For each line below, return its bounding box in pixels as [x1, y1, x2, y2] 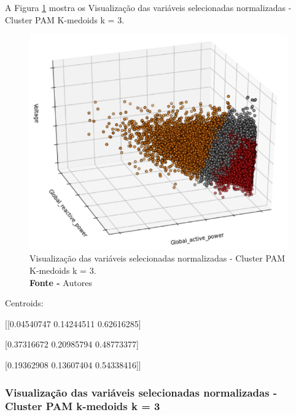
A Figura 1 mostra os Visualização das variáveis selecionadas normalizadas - [5, 1, 292, 14]
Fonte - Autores [29, 276, 92, 289]
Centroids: [5, 297, 44, 309]
